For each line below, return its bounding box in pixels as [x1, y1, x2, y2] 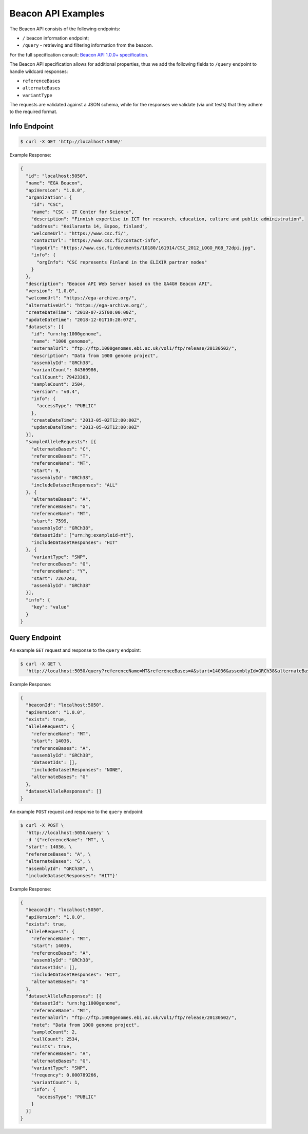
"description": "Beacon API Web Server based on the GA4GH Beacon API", [26, 280, 213, 287]
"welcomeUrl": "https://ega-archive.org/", [26, 295, 137, 301]
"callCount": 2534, [31, 1036, 81, 1042]
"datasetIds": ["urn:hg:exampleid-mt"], [31, 532, 134, 538]
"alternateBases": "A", [31, 496, 91, 502]
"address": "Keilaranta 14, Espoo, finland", [31, 223, 148, 229]
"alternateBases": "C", [31, 446, 91, 452]
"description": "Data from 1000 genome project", [31, 352, 159, 358]
